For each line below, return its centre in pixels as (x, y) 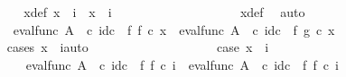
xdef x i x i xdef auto (164, 12)
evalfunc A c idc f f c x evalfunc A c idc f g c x (174, 29)
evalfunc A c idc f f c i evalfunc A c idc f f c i (182, 64)
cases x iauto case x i (138, 47)
